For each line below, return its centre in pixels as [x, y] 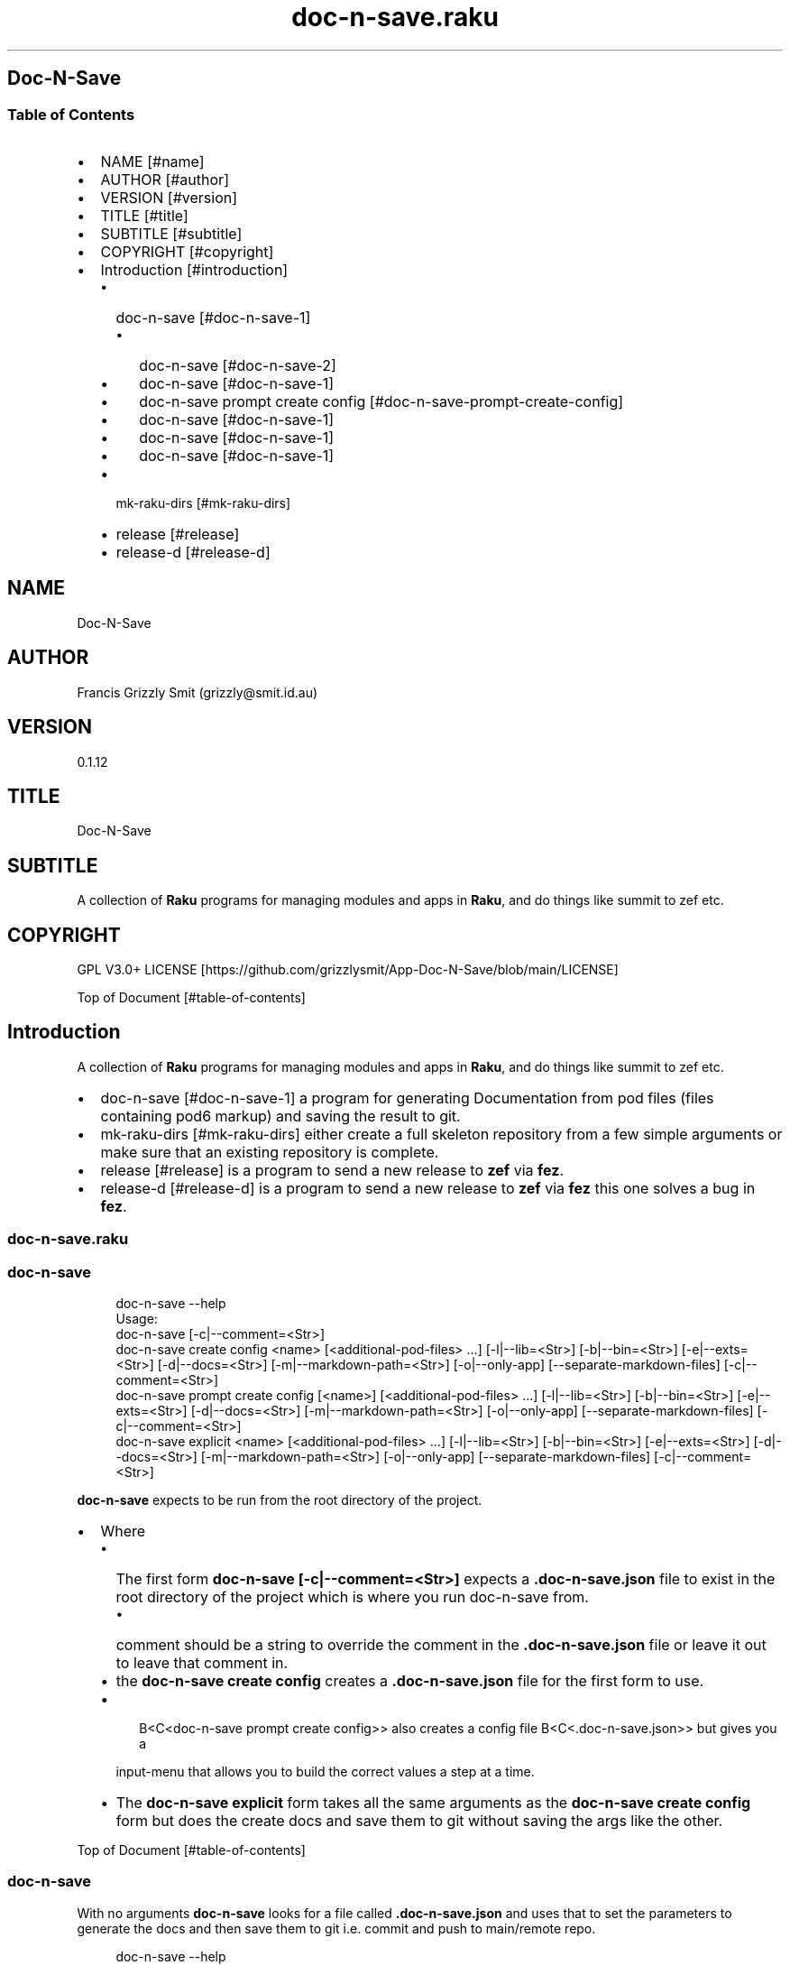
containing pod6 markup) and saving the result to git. [280, 1116]
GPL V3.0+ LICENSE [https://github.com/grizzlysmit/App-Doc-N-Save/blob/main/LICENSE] [348, 970]
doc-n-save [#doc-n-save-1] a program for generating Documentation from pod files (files [407, 1098]
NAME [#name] [152, 161]
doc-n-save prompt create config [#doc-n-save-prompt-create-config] [381, 401]
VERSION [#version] [169, 197]
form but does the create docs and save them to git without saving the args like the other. [419, 1821]
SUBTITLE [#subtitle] [171, 233]
